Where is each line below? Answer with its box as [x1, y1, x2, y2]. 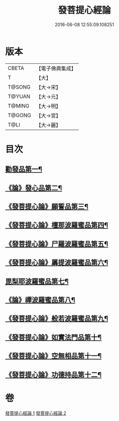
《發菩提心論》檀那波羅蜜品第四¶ [5, 221, 108, 229]
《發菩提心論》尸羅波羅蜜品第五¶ [5, 239, 108, 248]
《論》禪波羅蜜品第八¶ [5, 296, 75, 304]
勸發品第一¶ [5, 165, 43, 174]
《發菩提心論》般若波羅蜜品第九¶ [5, 314, 108, 323]
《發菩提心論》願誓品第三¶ [5, 202, 89, 211]
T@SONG [8, 83, 31, 91]
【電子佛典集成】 [36, 65, 76, 72]
